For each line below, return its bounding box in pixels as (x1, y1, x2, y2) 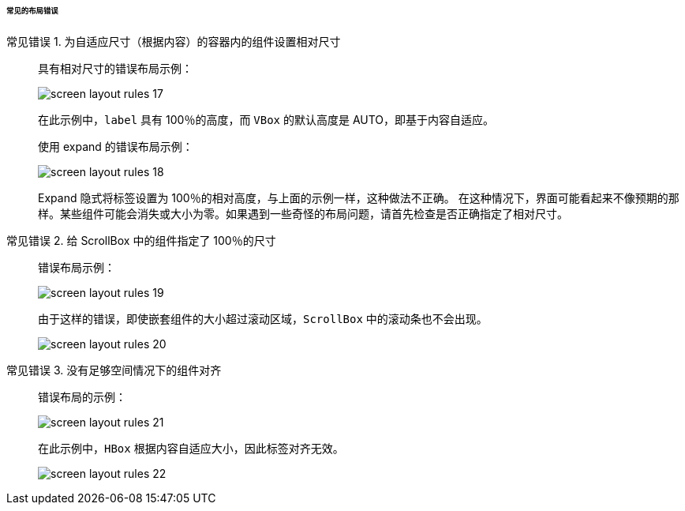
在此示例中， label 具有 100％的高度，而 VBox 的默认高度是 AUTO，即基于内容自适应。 (38, 112, 495, 126)
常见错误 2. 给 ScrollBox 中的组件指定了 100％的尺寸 (6, 233, 276, 247)
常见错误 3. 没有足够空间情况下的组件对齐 (6, 363, 222, 377)
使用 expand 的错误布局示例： (38, 139, 193, 153)
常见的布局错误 (6, 6, 58, 15)
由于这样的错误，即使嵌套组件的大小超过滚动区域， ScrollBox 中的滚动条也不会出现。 (38, 311, 488, 325)
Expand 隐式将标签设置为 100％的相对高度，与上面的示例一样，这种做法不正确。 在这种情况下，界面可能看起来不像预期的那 (38, 190, 679, 205)
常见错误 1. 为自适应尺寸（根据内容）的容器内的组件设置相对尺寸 (6, 34, 341, 48)
